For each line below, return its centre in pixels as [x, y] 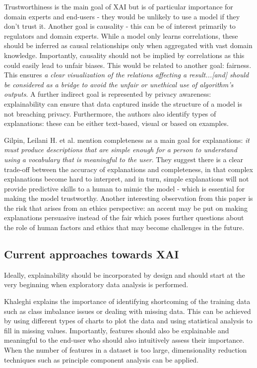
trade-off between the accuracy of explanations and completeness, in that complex [128, 169]
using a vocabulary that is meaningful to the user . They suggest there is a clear [124, 159]
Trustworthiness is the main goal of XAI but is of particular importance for [119, 6]
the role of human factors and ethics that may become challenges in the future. [124, 227]
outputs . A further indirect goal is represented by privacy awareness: [108, 94]
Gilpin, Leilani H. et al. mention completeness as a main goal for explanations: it [127, 140]
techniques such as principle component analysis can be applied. [101, 359]
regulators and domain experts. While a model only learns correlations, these [121, 35]
